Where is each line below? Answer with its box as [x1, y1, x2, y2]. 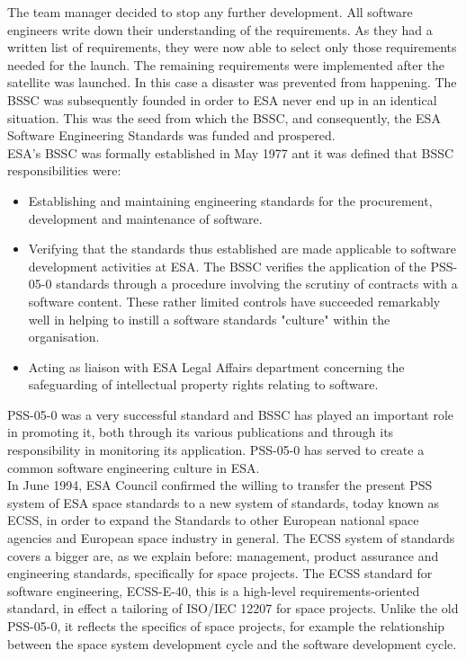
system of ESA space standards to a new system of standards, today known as [7, 493, 440, 512]
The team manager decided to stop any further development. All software [7, 3, 413, 21]
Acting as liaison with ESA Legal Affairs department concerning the [28, 357, 405, 376]
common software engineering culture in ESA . [7, 458, 260, 476]
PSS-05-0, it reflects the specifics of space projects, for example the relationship [7, 617, 445, 635]
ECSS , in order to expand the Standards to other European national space [7, 511, 419, 530]
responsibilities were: [7, 161, 121, 180]
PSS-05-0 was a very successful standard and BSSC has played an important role [7, 405, 454, 423]
